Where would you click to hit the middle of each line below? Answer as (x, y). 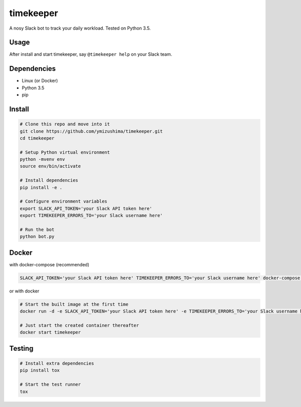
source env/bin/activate (50, 166)
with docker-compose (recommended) (49, 264)
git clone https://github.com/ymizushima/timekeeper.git (91, 131)
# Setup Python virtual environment (65, 152)
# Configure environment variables (63, 201)
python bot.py (37, 237)
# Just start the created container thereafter (79, 326)
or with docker (24, 291)
